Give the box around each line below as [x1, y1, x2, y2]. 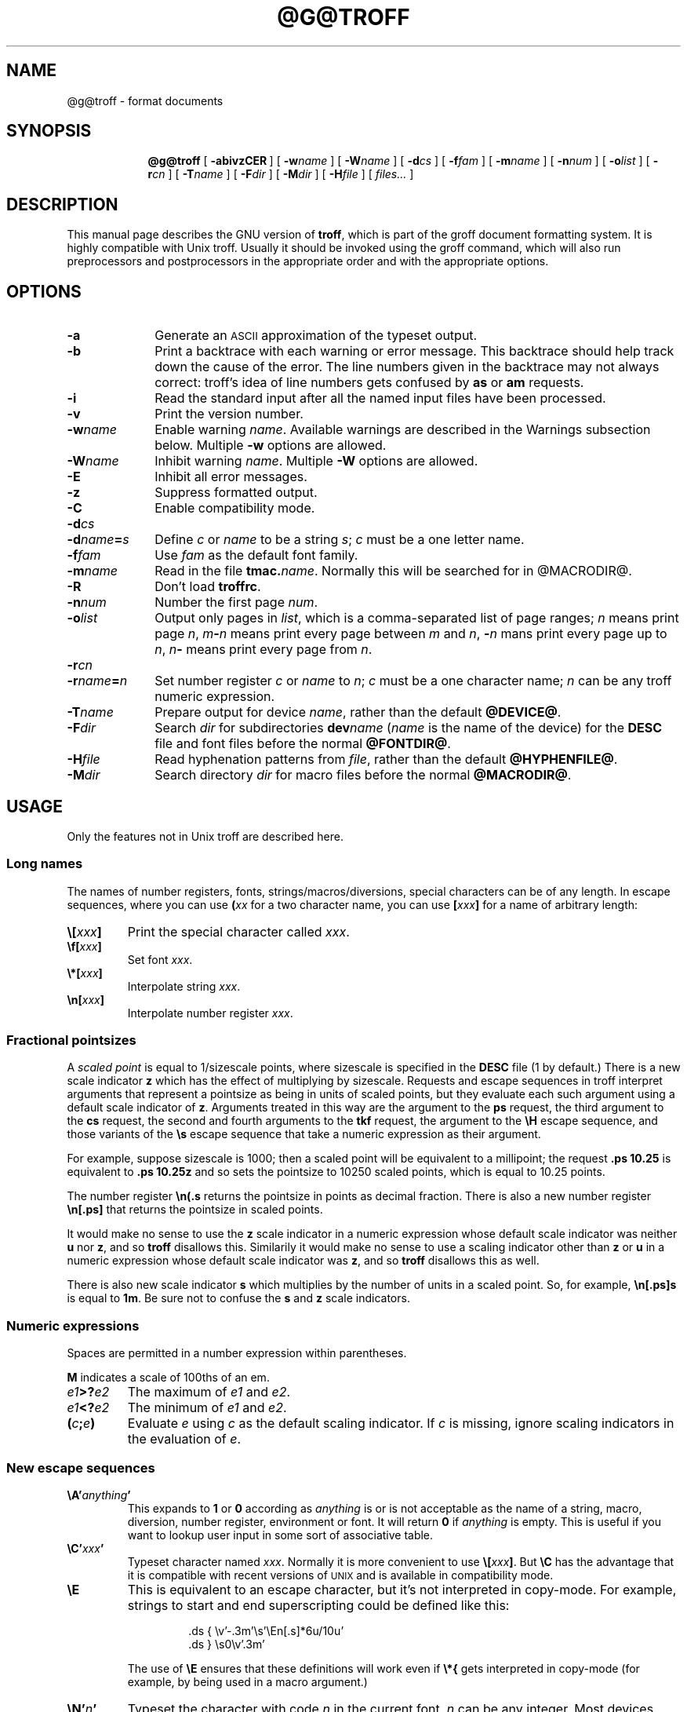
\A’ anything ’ [67, 1488, 131, 1502]
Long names [6, 856, 83, 872]
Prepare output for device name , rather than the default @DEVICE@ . [154, 704, 562, 721]
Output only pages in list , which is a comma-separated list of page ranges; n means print [154, 610, 679, 626]
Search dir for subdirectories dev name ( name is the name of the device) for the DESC [154, 720, 663, 736]
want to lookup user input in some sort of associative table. [127, 1528, 434, 1542]
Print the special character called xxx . [127, 923, 350, 940]
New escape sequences [6, 1459, 155, 1476]
